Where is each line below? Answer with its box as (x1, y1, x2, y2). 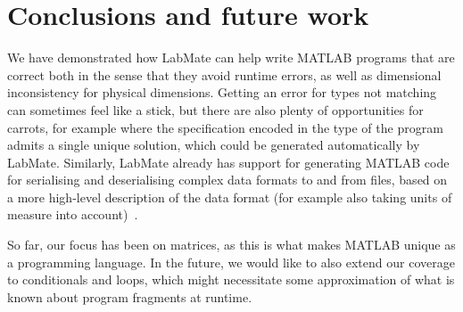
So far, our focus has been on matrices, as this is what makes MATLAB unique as (7, 235, 456, 254)
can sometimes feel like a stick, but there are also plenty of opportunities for (7, 100, 424, 119)
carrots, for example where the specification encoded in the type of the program (7, 118, 443, 136)
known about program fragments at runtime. (7, 287, 252, 306)
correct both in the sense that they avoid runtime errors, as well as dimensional (7, 65, 442, 84)
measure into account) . (7, 205, 138, 224)
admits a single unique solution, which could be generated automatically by (7, 135, 420, 154)
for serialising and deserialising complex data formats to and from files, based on (7, 170, 448, 189)
